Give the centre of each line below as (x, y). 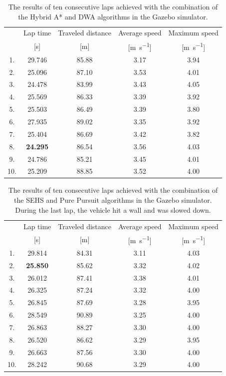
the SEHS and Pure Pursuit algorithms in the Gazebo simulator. (113, 200)
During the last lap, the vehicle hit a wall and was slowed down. (113, 209)
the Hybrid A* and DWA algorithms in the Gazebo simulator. (113, 16)
